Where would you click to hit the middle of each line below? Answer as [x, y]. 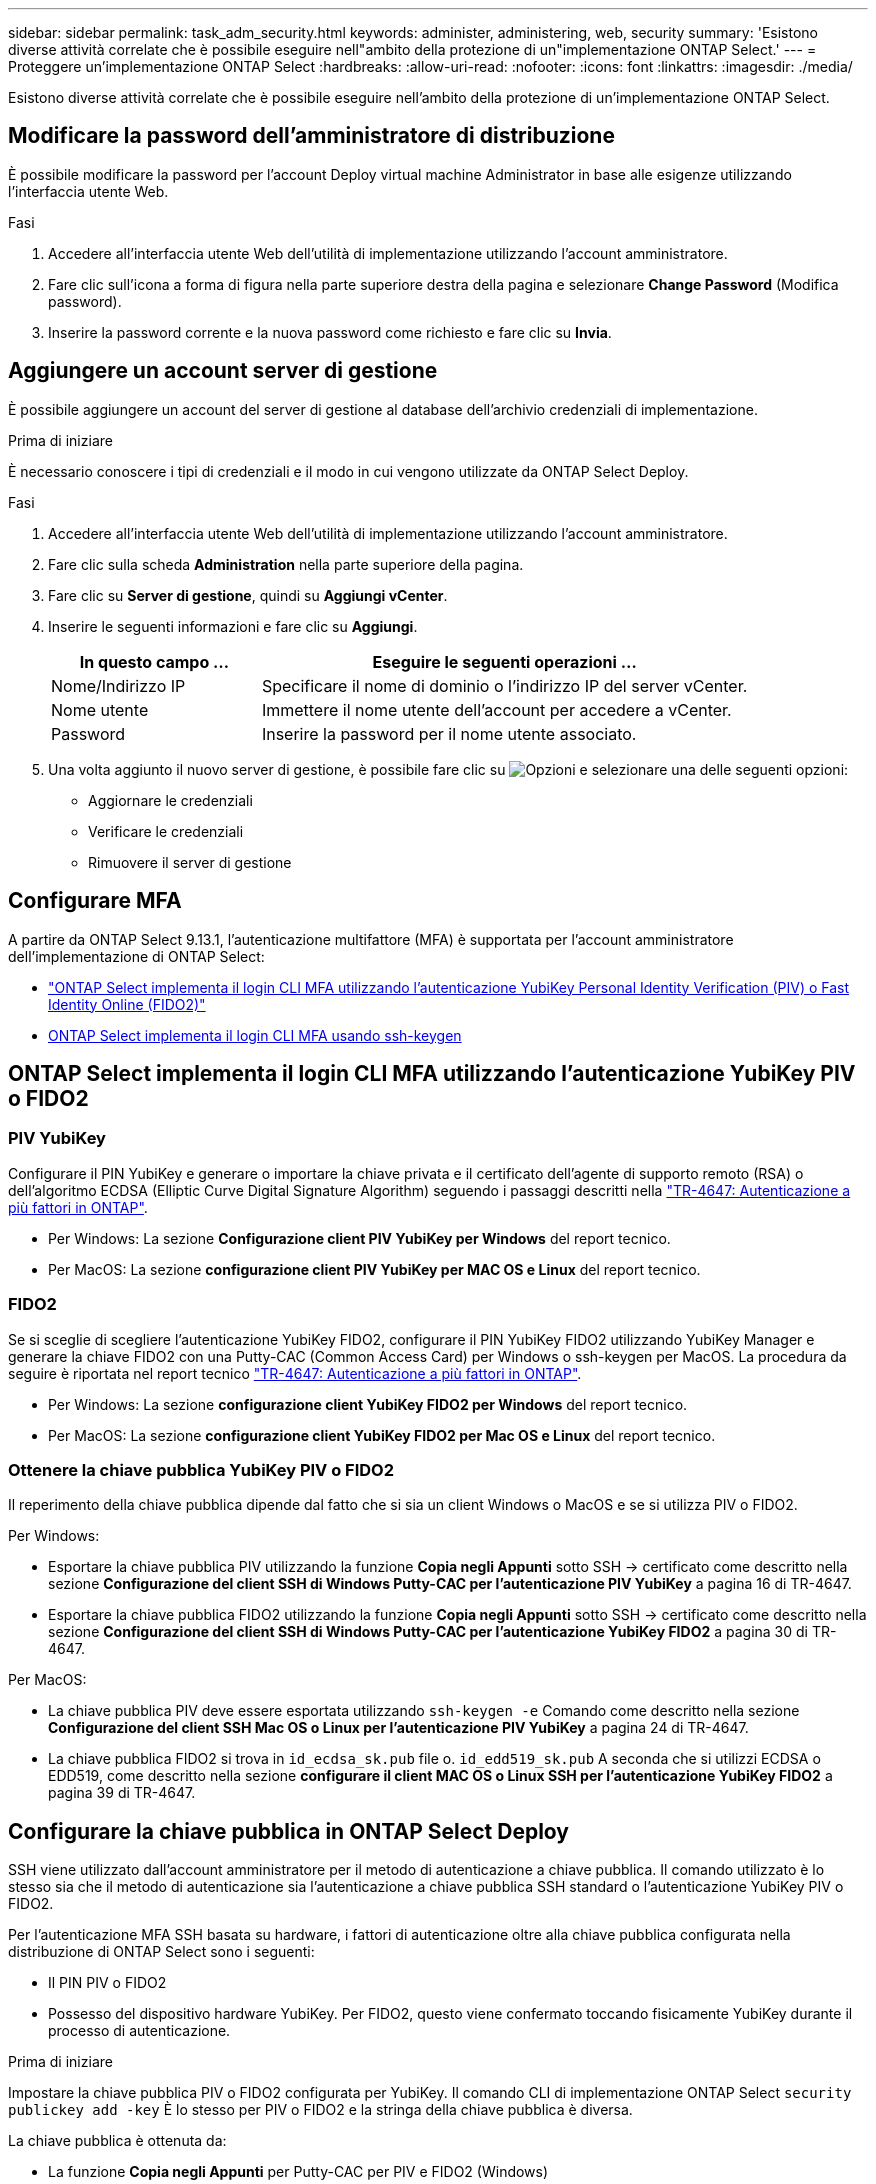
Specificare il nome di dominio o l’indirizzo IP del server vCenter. [504, 685]
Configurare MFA [95, 901]
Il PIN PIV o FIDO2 [107, 1983]
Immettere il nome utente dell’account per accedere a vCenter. [496, 709]
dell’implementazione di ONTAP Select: [136, 956]
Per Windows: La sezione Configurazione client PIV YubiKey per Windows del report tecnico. [359, 1238]
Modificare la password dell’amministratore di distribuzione [311, 136]
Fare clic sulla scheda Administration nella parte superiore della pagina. [286, 564]
